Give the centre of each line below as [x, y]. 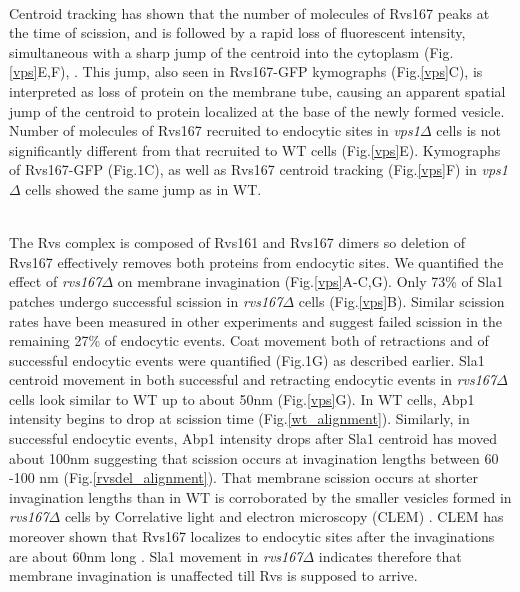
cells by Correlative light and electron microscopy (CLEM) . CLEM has [284, 516]
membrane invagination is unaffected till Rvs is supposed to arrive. [213, 575]
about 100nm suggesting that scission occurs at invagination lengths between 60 [254, 457]
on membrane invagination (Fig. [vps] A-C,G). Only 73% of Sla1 [310, 281]
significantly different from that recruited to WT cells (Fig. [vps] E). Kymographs [255, 149]
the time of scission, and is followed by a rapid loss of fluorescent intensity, [237, 32]
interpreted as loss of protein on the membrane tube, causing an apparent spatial [257, 90]
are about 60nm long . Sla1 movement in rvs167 [156, 555]
